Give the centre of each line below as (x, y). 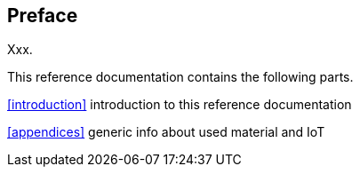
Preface (43, 16)
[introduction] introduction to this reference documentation (180, 105)
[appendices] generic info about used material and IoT (166, 132)
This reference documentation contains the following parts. (180, 77)
